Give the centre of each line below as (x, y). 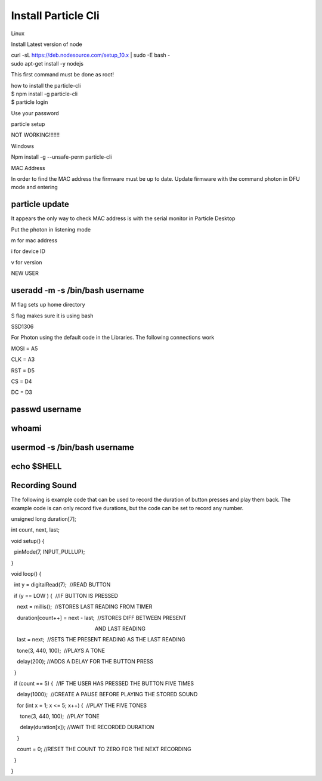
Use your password (35, 113)
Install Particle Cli (55, 16)
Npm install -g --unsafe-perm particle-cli (61, 157)
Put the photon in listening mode (51, 229)
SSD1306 (22, 326)
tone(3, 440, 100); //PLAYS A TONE (61, 650)
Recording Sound (44, 485)
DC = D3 (22, 392)
